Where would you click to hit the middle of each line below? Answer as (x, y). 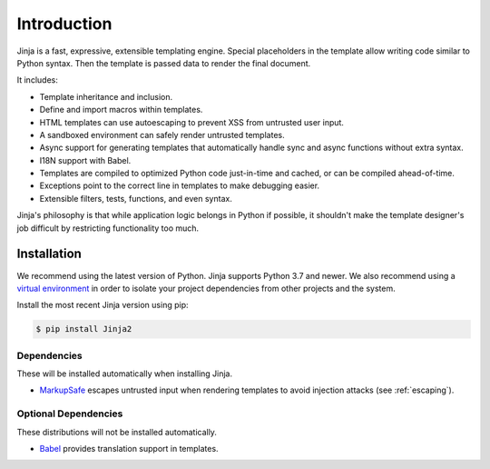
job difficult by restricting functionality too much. (108, 228)
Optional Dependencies (70, 414)
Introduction (64, 24)
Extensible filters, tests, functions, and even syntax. (136, 198)
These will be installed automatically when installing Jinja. (125, 374)
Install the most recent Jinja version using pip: (103, 305)
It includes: (37, 80)
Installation (49, 254)
